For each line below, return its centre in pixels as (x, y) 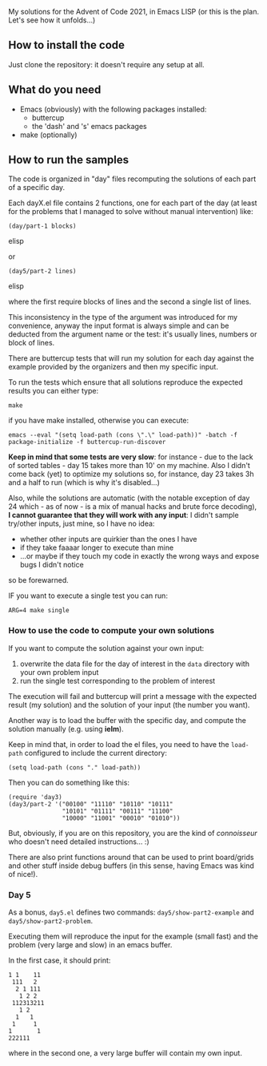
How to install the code (67, 45)
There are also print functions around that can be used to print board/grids (131, 857)
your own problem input (59, 672)
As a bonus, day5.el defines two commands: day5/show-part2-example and (131, 912)
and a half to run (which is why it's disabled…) (84, 483)
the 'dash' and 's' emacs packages (90, 126)
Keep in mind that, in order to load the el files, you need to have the (119, 744)
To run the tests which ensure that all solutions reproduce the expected (126, 382)
